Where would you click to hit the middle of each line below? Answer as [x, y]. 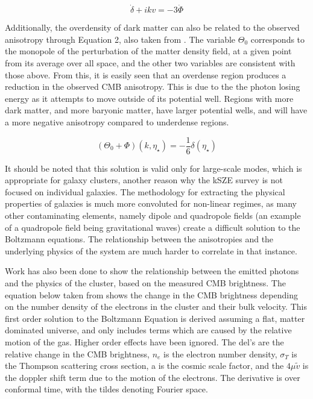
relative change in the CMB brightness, [77, 353]
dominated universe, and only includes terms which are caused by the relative [148, 330]
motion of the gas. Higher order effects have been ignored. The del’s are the [144, 341]
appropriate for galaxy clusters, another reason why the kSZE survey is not [144, 180]
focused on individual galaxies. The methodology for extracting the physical [145, 191]
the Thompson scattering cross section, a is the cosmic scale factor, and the [144, 366]
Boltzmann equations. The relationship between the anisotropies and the [139, 239]
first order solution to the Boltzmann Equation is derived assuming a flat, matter [155, 318]
